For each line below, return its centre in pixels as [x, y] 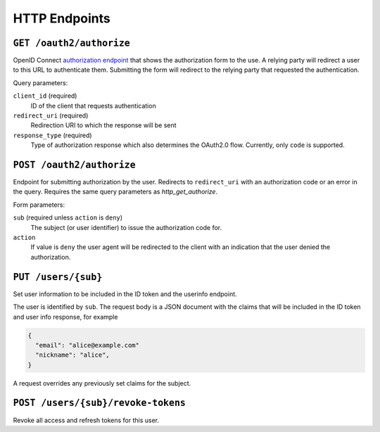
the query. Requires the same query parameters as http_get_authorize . [115, 192]
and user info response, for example [65, 317]
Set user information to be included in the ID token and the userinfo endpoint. [125, 294]
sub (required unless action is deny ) [68, 217]
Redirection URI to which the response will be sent [103, 125]
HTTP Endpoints [62, 18]
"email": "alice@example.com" [88, 345]
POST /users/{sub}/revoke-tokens [99, 403]
